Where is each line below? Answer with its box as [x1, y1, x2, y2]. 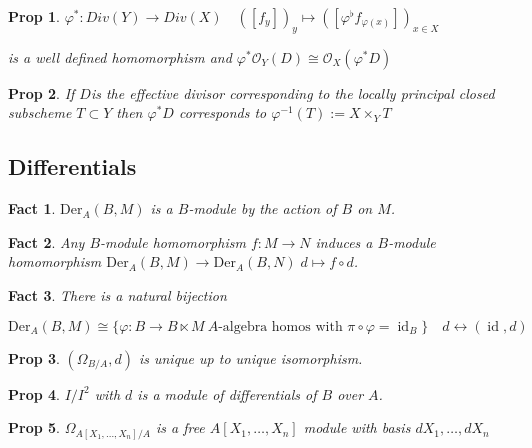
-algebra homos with [218, 319, 343, 334]
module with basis [303, 417, 411, 438]
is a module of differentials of [137, 383, 317, 404]
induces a [315, 231, 373, 252]
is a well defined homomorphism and [8, 46, 232, 67]
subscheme [8, 102, 72, 123]
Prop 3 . [8, 347, 60, 368]
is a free [155, 417, 205, 438]
